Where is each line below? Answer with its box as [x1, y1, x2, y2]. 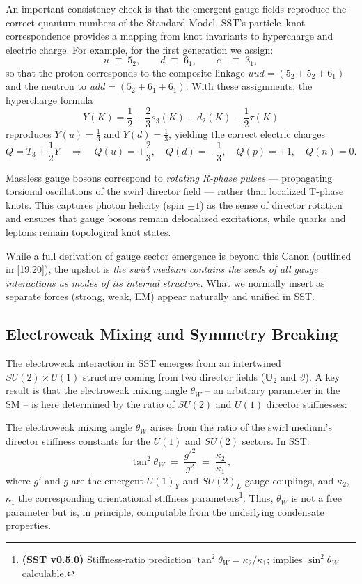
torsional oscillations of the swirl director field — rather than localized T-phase [6, 184, 344, 198]
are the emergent [71, 473, 143, 487]
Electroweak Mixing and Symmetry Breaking [6, 323, 338, 345]
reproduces [6, 126, 52, 141]
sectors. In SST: [242, 434, 310, 448]
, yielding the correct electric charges [168, 126, 326, 141]
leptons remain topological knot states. [6, 224, 171, 239]
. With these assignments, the [185, 79, 313, 93]
